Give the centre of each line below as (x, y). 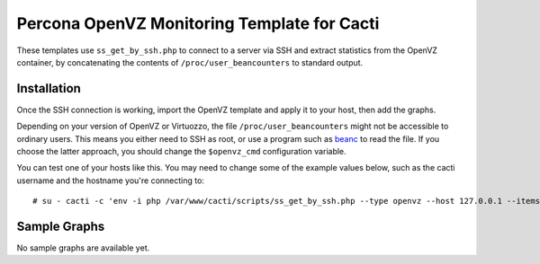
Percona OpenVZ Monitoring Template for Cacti (198, 23)
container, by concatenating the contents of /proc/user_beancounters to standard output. (190, 62)
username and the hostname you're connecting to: (110, 180)
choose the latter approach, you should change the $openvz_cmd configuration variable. (181, 152)
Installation (49, 88)
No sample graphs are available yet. (83, 248)
